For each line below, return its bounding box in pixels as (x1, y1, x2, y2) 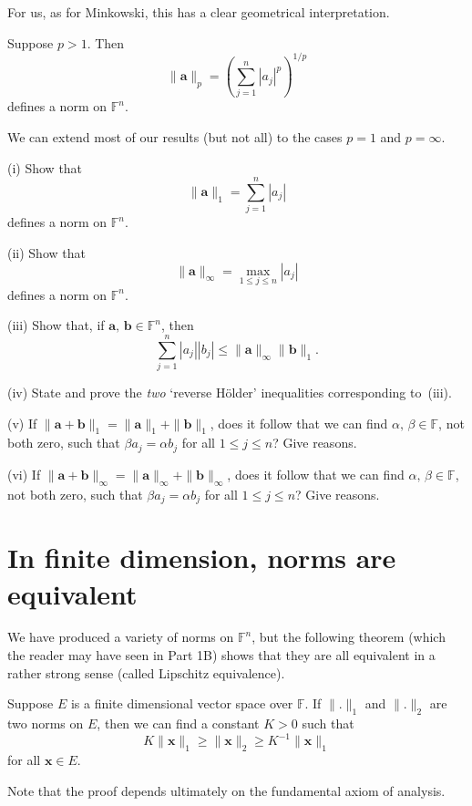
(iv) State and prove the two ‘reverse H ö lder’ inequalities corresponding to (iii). (7, 383, 452, 402)
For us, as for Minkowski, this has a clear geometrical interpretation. (7, 3, 390, 21)
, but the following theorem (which (251, 627, 446, 646)
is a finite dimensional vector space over (70, 694, 293, 713)
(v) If (7, 413, 37, 432)
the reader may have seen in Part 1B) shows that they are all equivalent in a (7, 646, 436, 665)
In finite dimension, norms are (7, 539, 396, 576)
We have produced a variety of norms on (7, 627, 234, 646)
